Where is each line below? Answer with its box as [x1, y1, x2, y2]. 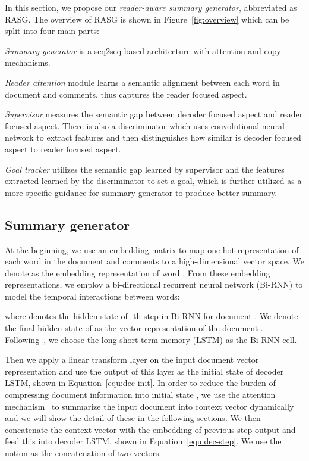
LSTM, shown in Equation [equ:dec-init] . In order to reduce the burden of [5, 376, 276, 389]
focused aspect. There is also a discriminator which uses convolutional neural [5, 119, 285, 132]
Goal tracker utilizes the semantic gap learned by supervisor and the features [5, 163, 285, 175]
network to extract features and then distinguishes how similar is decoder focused [5, 131, 301, 144]
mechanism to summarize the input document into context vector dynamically [5, 400, 294, 412]
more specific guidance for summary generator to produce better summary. [5, 186, 278, 198]
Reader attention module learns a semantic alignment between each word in [5, 76, 280, 88]
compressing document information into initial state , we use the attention [5, 388, 276, 401]
